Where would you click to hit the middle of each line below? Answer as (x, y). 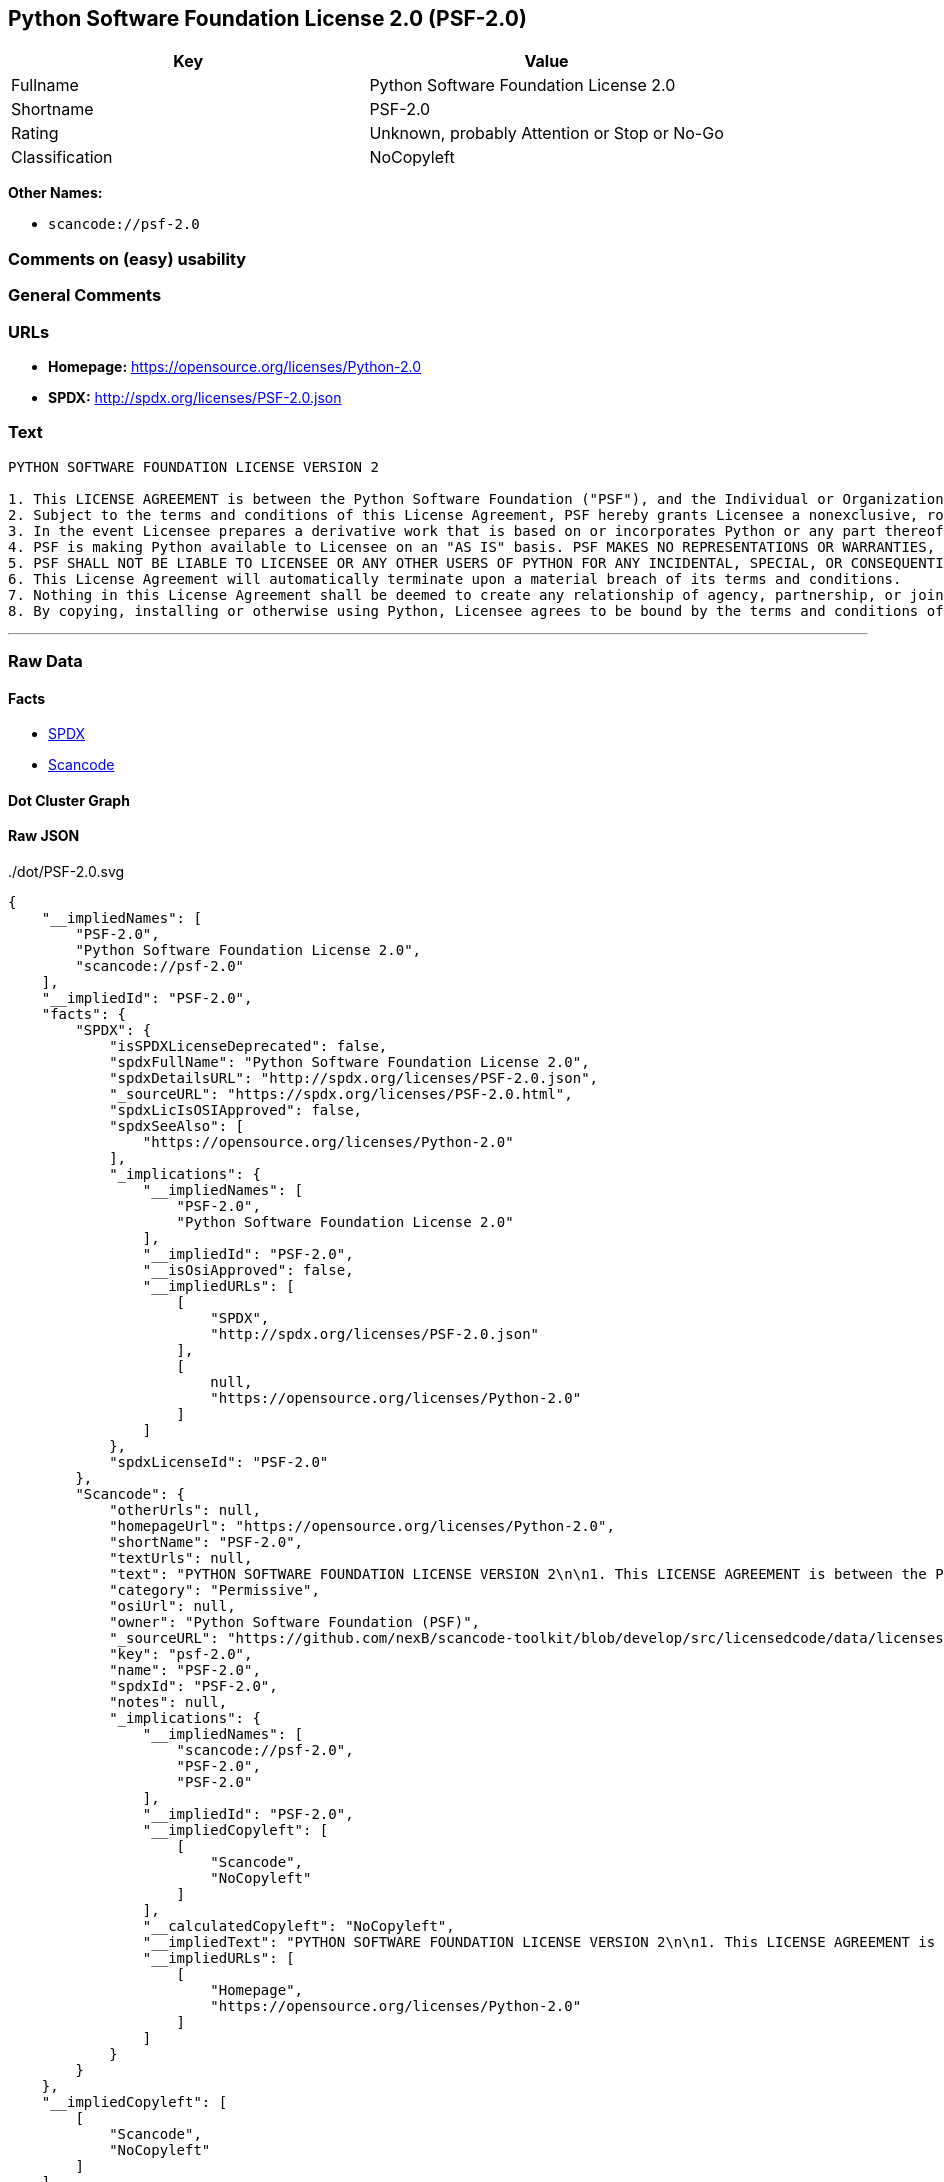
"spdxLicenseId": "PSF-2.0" (219, 1462)
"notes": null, (168, 1702)
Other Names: (55, 193)
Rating (35, 133)
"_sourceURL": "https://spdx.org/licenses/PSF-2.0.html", (341, 1094)
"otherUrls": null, (185, 1510)
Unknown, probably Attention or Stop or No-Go (546, 133)
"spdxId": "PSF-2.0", (193, 1686)
